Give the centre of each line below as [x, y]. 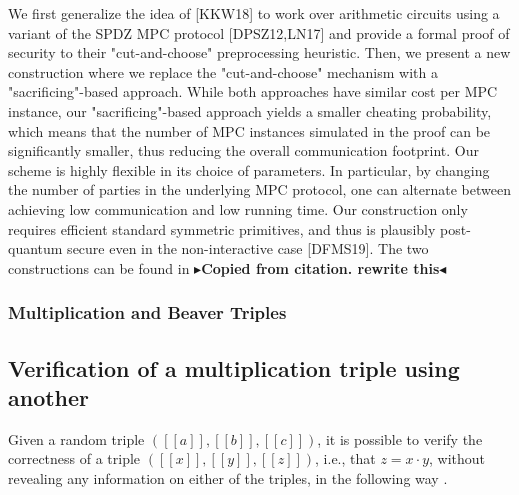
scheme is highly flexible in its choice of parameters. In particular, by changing [249, 169]
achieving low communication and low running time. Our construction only [238, 208]
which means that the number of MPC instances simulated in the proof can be [249, 130]
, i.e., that [345, 458]
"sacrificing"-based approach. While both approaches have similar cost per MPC [253, 91]
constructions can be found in [99, 267]
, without [457, 458]
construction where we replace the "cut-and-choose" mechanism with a [223, 71]
